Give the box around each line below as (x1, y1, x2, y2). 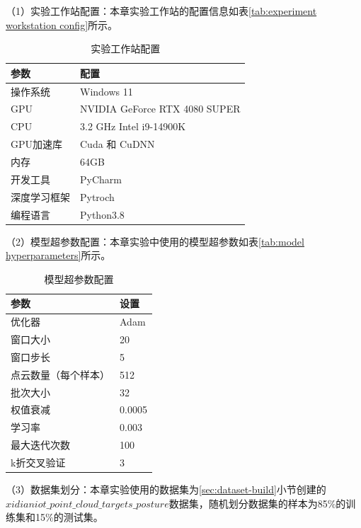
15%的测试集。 (35, 510, 103, 524)
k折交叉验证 (11, 455, 66, 469)
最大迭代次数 (11, 437, 70, 452)
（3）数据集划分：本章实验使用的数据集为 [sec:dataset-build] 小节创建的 (6, 482, 326, 497)
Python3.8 (80, 207, 125, 222)
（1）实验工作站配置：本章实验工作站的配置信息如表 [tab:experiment (6, 4, 317, 18)
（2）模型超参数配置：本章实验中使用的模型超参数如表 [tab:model (6, 234, 304, 248)
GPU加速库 (11, 137, 63, 151)
